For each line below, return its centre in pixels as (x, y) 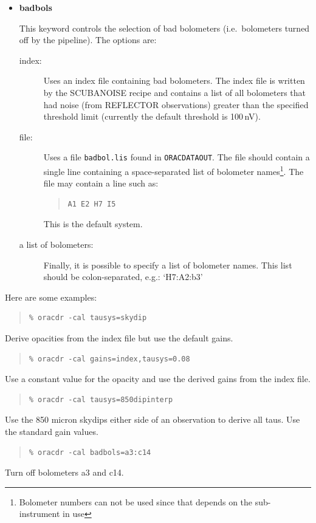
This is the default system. (93, 224)
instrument (39, 514)
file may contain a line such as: (101, 183)
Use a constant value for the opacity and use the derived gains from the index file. (158, 379)
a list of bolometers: (56, 244)
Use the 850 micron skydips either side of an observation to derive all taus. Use (153, 419)
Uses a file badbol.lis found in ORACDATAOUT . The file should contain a (177, 157)
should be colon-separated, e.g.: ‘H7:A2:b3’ (123, 277)
